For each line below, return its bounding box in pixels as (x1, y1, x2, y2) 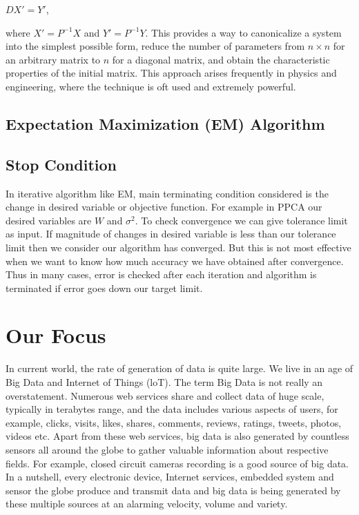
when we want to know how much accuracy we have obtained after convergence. (6, 253, 344, 268)
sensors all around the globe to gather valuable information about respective (6, 442, 329, 456)
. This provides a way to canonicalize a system (145, 25, 342, 39)
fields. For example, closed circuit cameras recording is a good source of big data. (6, 456, 349, 470)
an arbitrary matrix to (6, 52, 101, 66)
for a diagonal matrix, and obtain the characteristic (112, 52, 330, 66)
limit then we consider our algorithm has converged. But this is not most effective (6, 240, 351, 254)
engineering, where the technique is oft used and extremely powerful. (6, 79, 296, 93)
